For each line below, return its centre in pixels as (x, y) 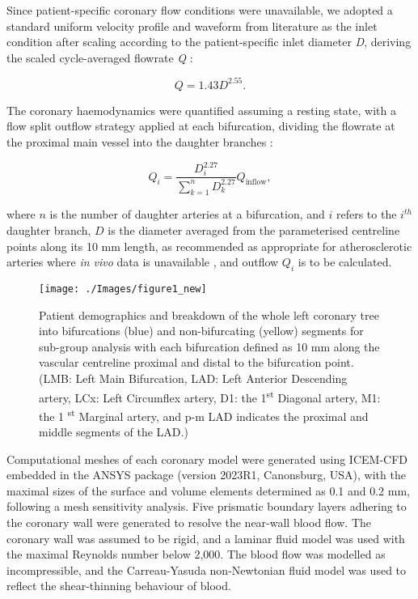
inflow (256, 183)
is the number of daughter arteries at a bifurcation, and (187, 214)
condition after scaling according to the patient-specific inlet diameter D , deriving (209, 42)
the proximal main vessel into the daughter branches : (140, 142)
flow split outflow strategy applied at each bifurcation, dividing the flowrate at (201, 126)
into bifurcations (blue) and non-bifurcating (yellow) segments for (201, 331)
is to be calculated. (345, 262)
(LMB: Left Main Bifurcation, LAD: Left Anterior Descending (193, 378)
